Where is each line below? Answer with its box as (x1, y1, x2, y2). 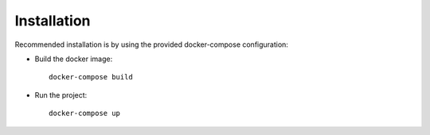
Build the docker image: (34, 54, 113, 64)
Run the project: (34, 90, 88, 99)
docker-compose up (49, 109, 121, 118)
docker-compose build (49, 72, 133, 82)
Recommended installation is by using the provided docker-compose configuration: (14, 40, 288, 49)
